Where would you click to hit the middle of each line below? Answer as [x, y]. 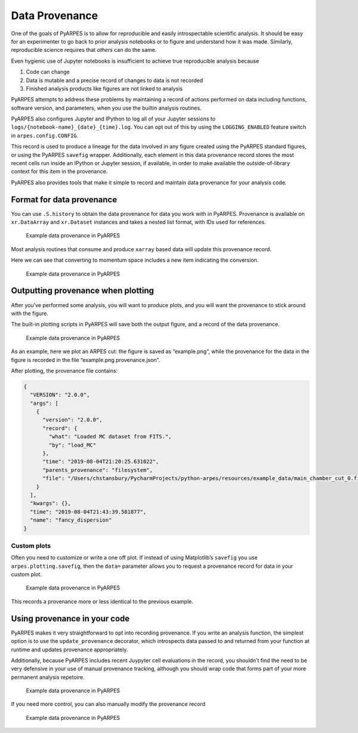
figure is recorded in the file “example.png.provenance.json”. [86, 360]
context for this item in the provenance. [59, 171]
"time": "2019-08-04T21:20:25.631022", [101, 462]
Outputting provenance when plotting [83, 291]
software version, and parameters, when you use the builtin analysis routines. [107, 108]
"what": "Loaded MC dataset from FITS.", [110, 437]
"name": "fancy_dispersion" [71, 520]
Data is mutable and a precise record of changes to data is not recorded [114, 80]
